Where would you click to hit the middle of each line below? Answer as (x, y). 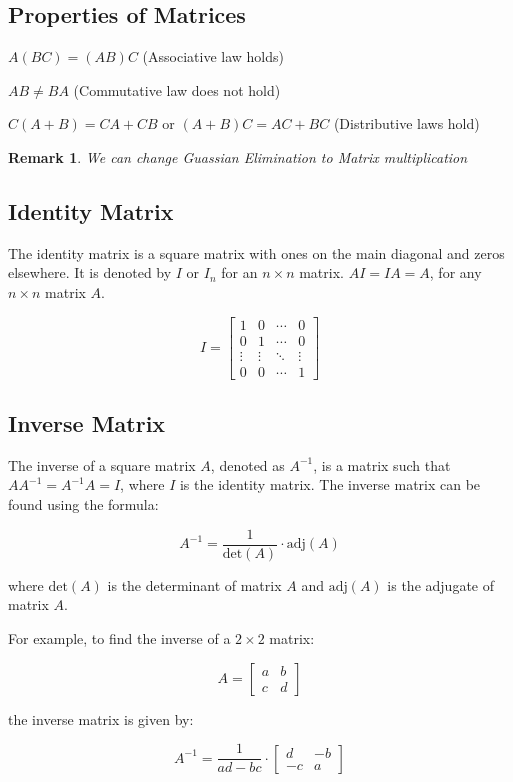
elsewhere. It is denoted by (90, 272)
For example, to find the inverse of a (119, 637)
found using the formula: (83, 504)
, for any (455, 272)
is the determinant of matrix (194, 584)
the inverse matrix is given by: (101, 718)
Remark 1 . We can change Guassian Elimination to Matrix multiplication (238, 156)
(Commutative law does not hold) (177, 89)
